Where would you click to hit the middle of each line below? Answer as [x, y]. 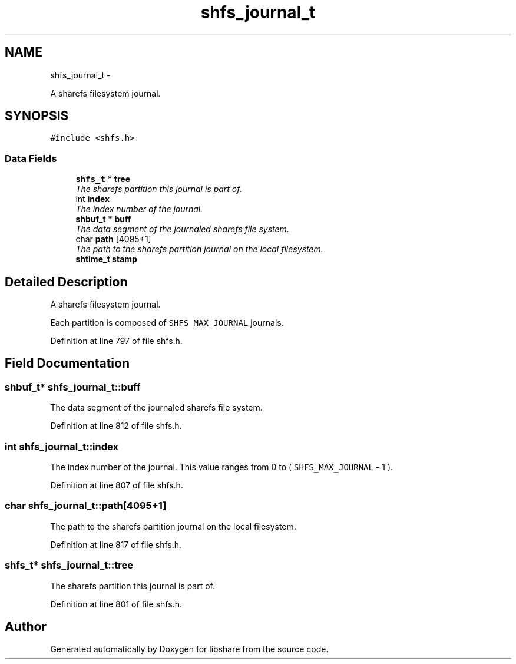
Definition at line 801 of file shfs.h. [116, 604]
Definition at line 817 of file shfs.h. [116, 544]
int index [93, 199]
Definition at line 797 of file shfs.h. [116, 341]
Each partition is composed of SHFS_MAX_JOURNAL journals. [167, 323]
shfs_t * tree [103, 179]
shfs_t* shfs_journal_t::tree [69, 565]
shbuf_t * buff [103, 219]
